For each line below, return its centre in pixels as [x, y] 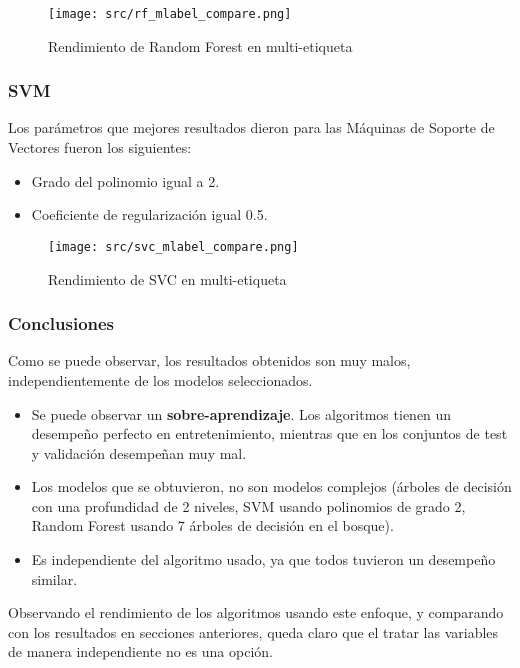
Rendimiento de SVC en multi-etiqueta [167, 278]
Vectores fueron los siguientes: [100, 147]
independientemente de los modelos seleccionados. [160, 379]
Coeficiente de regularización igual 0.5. [149, 214]
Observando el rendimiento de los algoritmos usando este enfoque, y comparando [256, 612]
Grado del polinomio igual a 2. [125, 180]
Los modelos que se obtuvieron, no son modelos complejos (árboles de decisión [271, 486]
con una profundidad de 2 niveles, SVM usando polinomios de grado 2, [248, 505]
